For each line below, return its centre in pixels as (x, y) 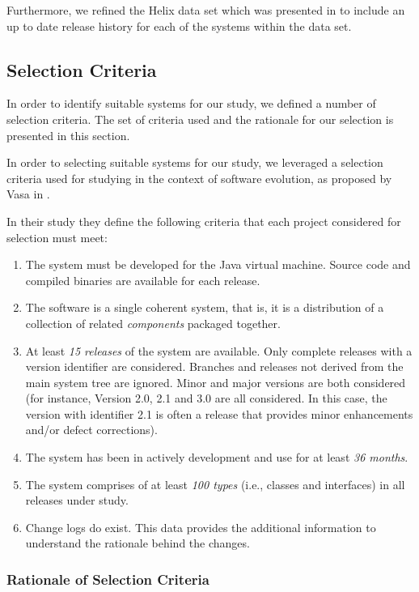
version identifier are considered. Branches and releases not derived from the (214, 366)
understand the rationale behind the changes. (138, 543)
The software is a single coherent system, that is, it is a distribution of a (205, 307)
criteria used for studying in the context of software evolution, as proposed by (199, 178)
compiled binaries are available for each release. (143, 280)
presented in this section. (68, 135)
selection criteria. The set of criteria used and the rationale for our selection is (200, 119)
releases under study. (77, 500)
